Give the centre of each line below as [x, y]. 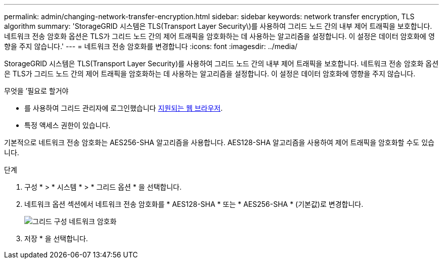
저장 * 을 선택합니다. [56, 238]
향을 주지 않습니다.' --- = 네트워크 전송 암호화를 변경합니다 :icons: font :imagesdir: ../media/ [151, 46]
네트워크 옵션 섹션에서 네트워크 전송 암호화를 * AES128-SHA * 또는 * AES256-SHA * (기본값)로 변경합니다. [194, 204]
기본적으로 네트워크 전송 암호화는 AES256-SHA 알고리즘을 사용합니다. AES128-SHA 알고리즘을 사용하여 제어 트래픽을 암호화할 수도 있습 [219, 142]
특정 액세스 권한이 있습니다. [68, 125]
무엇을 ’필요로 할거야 [36, 91]
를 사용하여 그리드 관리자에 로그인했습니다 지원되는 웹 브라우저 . [124, 108]
